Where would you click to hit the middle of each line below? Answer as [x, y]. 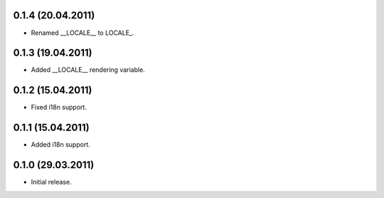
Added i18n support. [60, 145]
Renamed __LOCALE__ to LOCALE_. [82, 33]
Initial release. [51, 182]
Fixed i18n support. [59, 108]
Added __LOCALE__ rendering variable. [88, 70]
